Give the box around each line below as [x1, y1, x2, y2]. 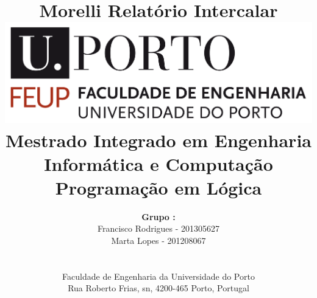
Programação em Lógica [55, 175, 262, 199]
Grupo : [141, 210, 176, 223]
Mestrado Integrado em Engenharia [5, 127, 312, 152]
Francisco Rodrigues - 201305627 [97, 222, 220, 235]
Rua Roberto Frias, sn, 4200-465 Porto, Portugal [68, 282, 249, 294]
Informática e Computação [44, 151, 273, 176]
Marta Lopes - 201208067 [111, 234, 206, 247]
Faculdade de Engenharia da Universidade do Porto [62, 269, 255, 282]
